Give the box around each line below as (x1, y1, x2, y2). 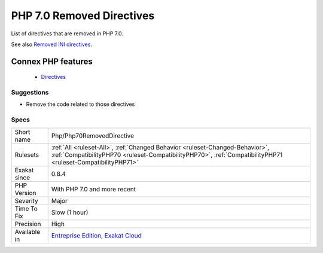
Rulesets (14, 150, 39, 158)
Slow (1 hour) (51, 208, 89, 217)
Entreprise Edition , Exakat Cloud (51, 231, 142, 239)
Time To (14, 204, 38, 212)
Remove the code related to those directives (26, 100, 135, 108)
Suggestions (11, 89, 49, 97)
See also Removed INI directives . (11, 41, 93, 48)
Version (14, 188, 36, 197)
